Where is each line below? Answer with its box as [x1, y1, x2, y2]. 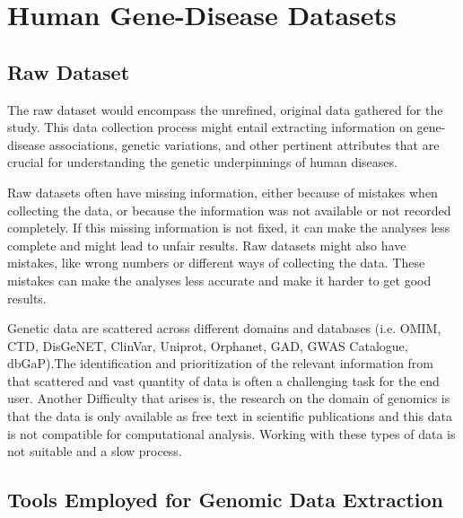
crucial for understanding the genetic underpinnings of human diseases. [7, 153, 397, 171]
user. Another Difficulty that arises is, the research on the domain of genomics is [7, 389, 450, 408]
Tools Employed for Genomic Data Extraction [7, 486, 444, 514]
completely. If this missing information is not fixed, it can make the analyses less [7, 218, 450, 237]
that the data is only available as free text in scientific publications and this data [7, 407, 452, 426]
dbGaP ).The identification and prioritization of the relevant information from [7, 354, 434, 373]
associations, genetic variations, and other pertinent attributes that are [48, 135, 440, 154]
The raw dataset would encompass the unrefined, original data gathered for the [7, 100, 443, 119]
